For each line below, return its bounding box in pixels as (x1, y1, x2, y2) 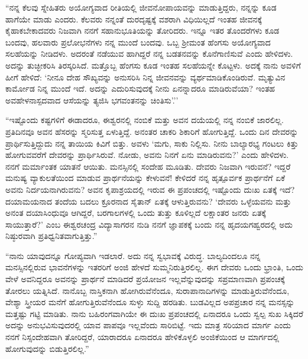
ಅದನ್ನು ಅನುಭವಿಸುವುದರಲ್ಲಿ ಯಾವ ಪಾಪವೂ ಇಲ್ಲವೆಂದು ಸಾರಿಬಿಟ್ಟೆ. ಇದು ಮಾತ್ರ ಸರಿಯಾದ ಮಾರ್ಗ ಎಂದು (5, 319, 291, 331)
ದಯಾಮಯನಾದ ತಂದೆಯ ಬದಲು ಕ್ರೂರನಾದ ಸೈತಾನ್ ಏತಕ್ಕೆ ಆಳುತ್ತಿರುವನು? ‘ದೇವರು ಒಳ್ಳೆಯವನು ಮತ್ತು (5, 195, 291, 207)
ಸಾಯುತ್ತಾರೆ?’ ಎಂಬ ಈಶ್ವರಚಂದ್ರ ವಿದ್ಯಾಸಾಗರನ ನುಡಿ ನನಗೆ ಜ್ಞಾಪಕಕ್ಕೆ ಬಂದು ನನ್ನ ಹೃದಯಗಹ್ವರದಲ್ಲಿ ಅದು (5, 218, 293, 230)
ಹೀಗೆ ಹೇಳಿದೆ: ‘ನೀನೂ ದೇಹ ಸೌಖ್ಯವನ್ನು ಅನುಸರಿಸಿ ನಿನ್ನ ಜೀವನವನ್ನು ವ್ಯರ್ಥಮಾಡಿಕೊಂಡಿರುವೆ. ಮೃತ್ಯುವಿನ (5, 70, 286, 83)
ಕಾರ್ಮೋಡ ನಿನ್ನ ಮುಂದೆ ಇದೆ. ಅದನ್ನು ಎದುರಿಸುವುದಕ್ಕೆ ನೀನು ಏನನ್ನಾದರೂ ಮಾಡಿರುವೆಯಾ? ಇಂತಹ (5, 82, 275, 95)
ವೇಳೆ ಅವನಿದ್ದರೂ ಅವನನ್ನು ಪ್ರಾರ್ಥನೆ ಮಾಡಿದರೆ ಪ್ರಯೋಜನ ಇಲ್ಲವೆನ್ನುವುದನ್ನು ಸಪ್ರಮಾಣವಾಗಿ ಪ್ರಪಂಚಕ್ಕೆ (5, 273, 285, 285)
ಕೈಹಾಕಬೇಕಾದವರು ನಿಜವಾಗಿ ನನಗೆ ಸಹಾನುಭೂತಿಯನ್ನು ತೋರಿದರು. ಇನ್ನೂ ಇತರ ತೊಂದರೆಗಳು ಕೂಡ (5, 24, 280, 37)
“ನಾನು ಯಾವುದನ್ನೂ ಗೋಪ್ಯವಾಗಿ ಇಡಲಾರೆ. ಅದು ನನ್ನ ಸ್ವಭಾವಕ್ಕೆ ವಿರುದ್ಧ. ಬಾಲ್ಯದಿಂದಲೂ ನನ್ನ (5, 249, 261, 261)
